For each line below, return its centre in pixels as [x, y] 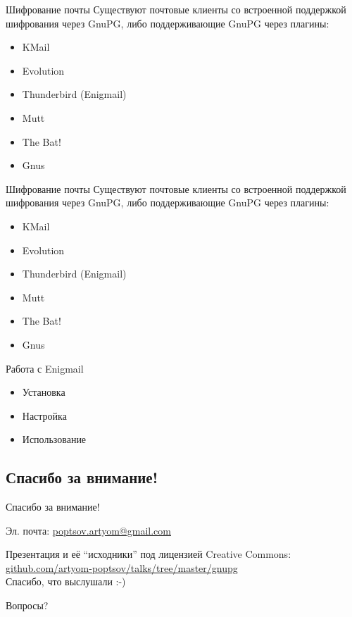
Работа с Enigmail [45, 368]
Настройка [44, 415]
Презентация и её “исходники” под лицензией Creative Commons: [149, 554]
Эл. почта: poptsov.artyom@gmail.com [88, 530]
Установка [44, 392]
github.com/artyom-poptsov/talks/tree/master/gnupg [122, 567]
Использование [54, 439]
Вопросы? [27, 605]
